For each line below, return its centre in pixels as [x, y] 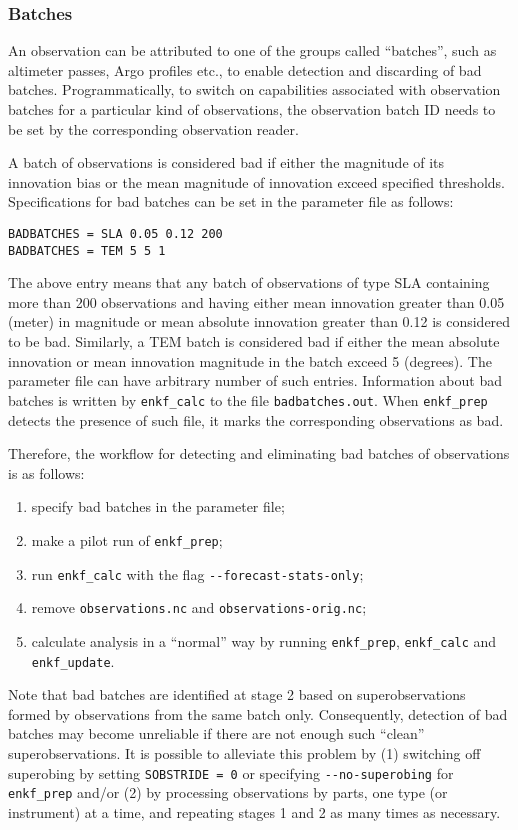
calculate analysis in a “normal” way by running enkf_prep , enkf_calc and [264, 640]
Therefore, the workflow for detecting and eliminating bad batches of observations [259, 453]
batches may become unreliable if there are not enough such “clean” [216, 733]
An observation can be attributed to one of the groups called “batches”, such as [252, 50]
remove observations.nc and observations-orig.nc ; [199, 607]
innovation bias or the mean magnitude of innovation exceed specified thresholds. [257, 181]
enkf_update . [73, 660]
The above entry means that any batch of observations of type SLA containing [249, 282]
